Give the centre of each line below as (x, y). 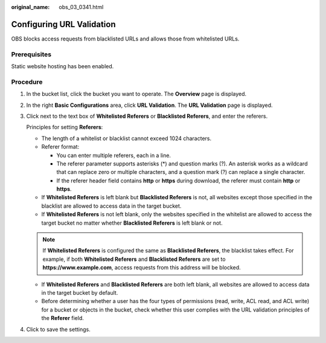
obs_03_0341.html (81, 7)
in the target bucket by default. (80, 293)
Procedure (27, 82)
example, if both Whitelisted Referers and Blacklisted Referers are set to (134, 259)
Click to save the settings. (58, 329)
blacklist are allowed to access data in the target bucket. (111, 206)
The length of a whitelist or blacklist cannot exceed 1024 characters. (126, 138)
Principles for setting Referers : (65, 127)
